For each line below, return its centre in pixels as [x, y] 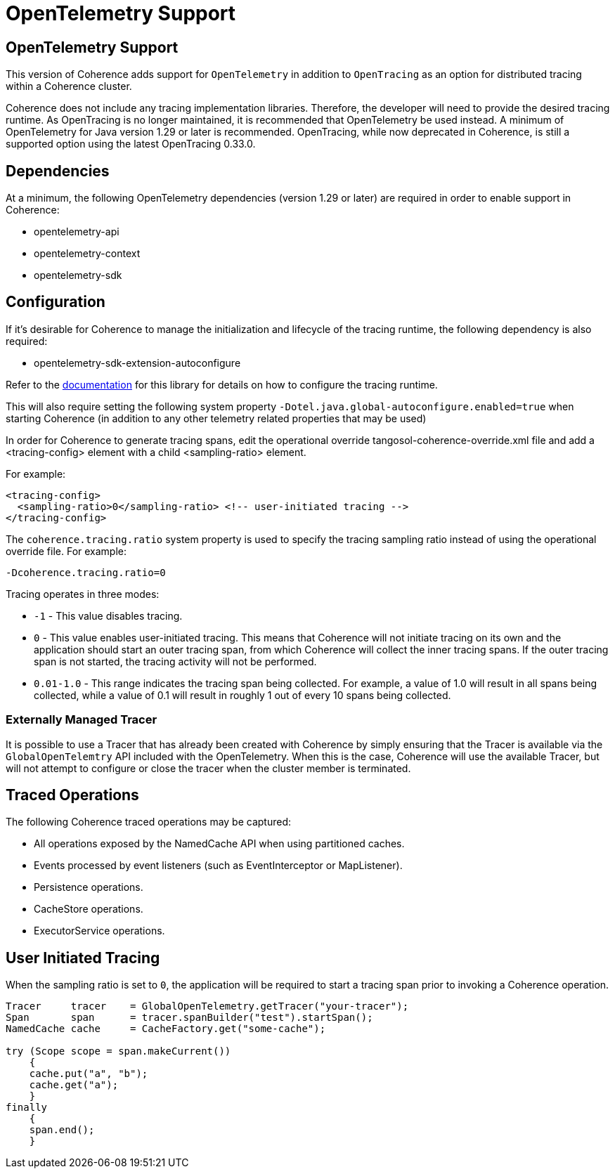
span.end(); [62, 1130]
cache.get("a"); [74, 1085]
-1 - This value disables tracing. [108, 615]
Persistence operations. [89, 887]
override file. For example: [66, 551]
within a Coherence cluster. [69, 86]
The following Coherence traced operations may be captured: [149, 822]
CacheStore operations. [89, 909]
